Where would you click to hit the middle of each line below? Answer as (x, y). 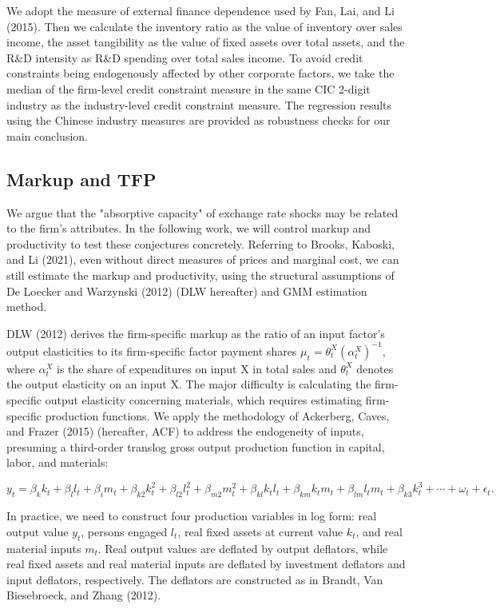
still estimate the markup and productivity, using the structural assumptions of (200, 275)
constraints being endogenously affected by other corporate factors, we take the (200, 73)
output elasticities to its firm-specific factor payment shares (152, 350)
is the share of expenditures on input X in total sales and (197, 368)
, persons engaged (124, 531)
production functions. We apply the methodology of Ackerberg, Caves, (217, 415)
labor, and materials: (58, 462)
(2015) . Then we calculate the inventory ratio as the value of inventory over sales (204, 26)
